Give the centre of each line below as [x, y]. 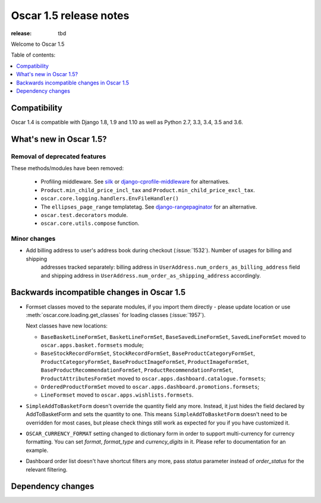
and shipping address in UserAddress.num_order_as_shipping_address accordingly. [151, 275]
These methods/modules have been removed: [67, 168]
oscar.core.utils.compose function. [90, 224]
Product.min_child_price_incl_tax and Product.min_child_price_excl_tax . [148, 190]
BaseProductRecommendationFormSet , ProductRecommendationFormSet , [137, 370]
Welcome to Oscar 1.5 [38, 44]
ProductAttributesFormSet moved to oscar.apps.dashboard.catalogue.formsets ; [153, 378]
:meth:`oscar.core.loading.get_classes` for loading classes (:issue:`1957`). [116, 315]
